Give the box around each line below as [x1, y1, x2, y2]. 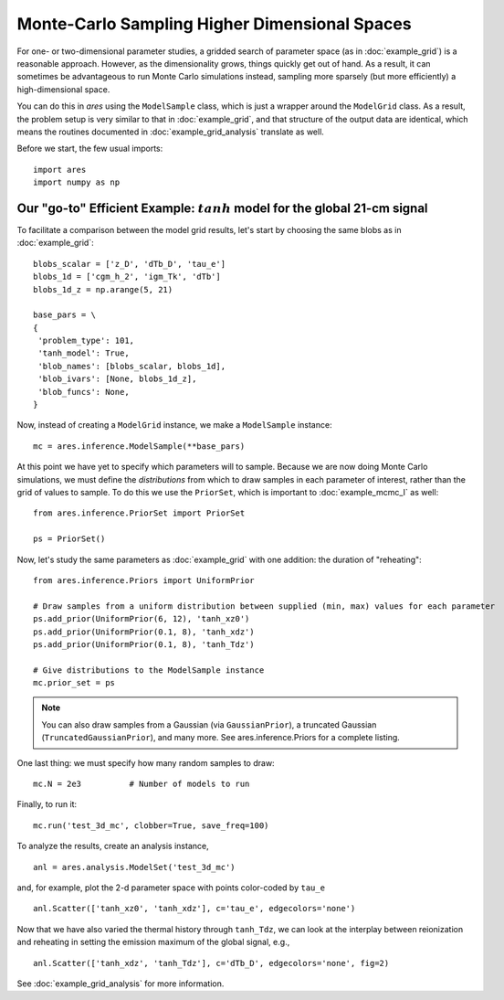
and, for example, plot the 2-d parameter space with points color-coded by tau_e [16, 882, 326, 893]
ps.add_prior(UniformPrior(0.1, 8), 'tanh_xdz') [33, 626, 255, 637]
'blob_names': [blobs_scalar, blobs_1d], [37, 361, 226, 371]
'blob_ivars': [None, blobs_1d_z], [37, 374, 197, 384]
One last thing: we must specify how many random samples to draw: [16, 757, 275, 768]
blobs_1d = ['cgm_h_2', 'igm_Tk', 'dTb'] [33, 271, 221, 282]
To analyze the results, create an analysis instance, [16, 841, 209, 852]
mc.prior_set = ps [33, 677, 116, 688]
